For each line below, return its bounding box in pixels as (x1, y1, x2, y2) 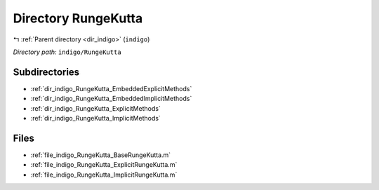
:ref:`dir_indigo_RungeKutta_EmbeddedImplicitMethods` (30, 95, 192, 103)
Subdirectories (13, 66, 80, 78)
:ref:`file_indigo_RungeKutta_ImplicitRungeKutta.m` (30, 170, 178, 179)
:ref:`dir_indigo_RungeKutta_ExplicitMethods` (30, 104, 161, 112)
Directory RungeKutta (13, 11, 143, 26)
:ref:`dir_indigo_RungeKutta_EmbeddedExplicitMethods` (30, 84, 192, 93)
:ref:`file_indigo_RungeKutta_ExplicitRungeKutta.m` (30, 161, 178, 169)
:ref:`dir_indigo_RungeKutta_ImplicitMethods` (30, 114, 161, 123)
